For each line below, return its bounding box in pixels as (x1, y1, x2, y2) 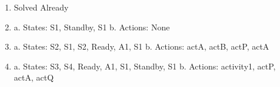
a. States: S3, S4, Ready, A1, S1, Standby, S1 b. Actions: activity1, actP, (14, 60, 276, 72)
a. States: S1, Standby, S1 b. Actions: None (14, 20, 170, 33)
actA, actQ (14, 71, 54, 83)
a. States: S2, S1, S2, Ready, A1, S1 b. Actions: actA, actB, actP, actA (14, 40, 269, 53)
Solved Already (14, 1, 69, 13)
